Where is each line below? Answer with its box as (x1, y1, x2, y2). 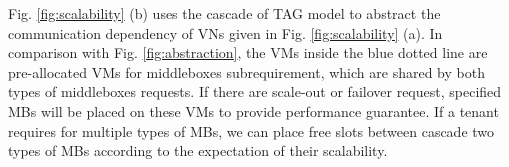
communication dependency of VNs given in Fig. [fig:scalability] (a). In (8, 22, 443, 43)
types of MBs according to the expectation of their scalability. (8, 140, 388, 161)
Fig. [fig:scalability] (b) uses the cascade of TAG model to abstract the (8, 3, 441, 23)
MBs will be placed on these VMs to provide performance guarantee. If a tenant (8, 100, 499, 121)
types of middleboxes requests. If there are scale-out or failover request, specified (8, 81, 502, 102)
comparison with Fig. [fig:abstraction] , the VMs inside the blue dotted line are (8, 42, 488, 63)
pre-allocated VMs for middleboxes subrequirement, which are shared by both (8, 61, 485, 82)
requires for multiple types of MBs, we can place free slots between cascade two (8, 120, 495, 141)
